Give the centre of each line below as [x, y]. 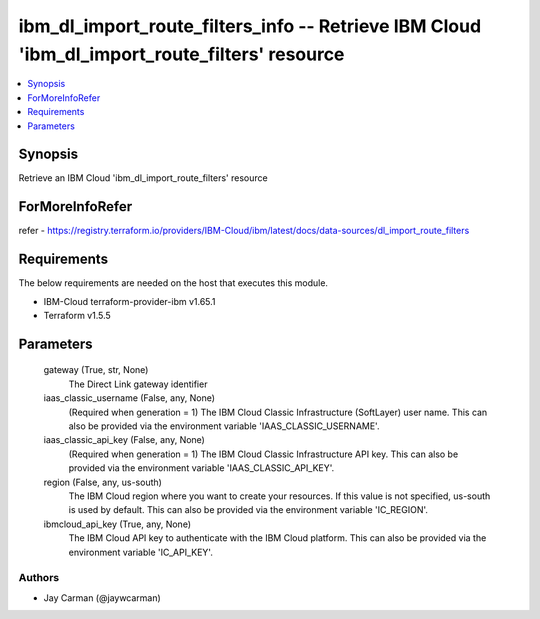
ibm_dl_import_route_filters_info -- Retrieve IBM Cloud [250, 26]
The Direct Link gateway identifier [138, 384]
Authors [39, 578]
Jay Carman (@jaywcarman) [102, 597]
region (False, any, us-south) [102, 482]
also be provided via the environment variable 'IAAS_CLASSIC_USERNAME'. [224, 426]
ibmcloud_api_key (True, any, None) [117, 524]
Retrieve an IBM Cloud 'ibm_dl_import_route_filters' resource [143, 178]
